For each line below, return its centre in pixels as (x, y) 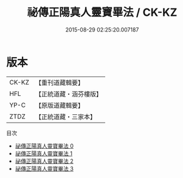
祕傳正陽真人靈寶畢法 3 (44, 168)
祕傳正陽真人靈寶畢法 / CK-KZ (102, 12)
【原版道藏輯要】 (59, 105)
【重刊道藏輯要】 (59, 83)
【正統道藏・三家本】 (65, 117)
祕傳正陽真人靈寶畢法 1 (44, 153)
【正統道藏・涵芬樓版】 (68, 94)
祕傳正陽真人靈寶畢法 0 (44, 146)
